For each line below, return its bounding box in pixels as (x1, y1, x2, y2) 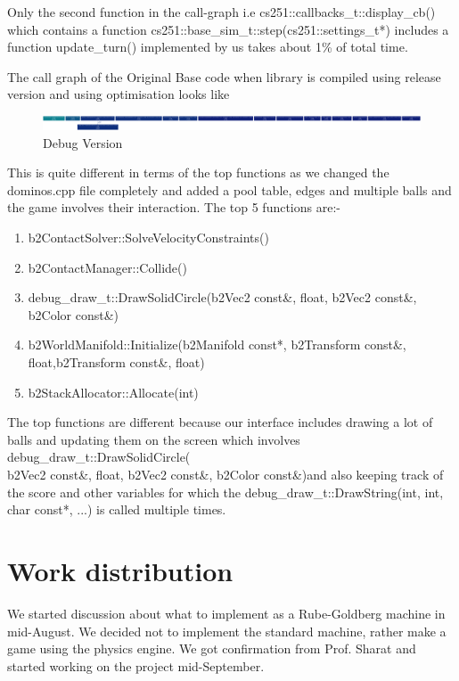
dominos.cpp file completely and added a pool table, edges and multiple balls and (7, 180, 452, 199)
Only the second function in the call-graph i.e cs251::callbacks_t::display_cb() (7, 3, 436, 21)
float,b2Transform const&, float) (28, 353, 205, 372)
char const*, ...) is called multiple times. (7, 500, 226, 519)
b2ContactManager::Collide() (28, 258, 187, 276)
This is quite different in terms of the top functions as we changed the (7, 163, 389, 182)
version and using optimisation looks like (7, 85, 230, 103)
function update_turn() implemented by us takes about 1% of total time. (7, 37, 408, 56)
